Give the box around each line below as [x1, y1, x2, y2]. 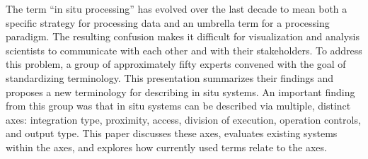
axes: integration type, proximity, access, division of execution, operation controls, [6, 112, 361, 126]
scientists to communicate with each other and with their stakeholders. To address [6, 42, 362, 57]
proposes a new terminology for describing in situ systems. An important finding [6, 84, 355, 99]
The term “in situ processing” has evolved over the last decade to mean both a [6, 1, 347, 16]
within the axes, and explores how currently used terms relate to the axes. [6, 139, 327, 154]
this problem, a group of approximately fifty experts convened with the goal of [6, 57, 346, 71]
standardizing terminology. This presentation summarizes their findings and [6, 70, 334, 85]
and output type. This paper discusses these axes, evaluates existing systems [6, 126, 338, 141]
